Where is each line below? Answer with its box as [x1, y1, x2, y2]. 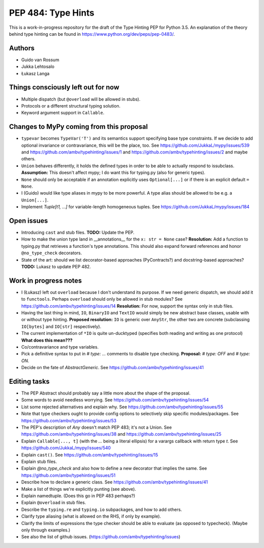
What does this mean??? [21, 337, 73, 343]
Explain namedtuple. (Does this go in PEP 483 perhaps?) [21, 493, 135, 499]
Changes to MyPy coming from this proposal [9, 123, 148, 131]
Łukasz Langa [21, 70, 50, 76]
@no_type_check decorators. [21, 250, 82, 256]
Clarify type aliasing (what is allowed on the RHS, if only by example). [21, 513, 161, 519]
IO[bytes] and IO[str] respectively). [21, 323, 101, 329]
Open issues [9, 217, 48, 225]
